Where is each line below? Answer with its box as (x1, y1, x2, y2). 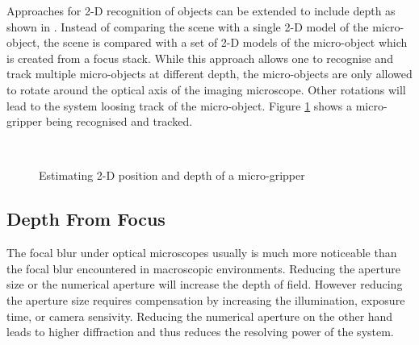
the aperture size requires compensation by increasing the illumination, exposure (6, 291, 405, 308)
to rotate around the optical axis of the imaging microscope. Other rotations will (6, 81, 406, 98)
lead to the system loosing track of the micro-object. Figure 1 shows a (6, 97, 353, 114)
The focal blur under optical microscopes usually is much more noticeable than (6, 244, 397, 261)
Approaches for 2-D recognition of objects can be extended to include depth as (6, 2, 396, 19)
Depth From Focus (6, 206, 166, 231)
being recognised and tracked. (45, 113, 193, 130)
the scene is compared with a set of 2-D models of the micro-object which (43, 34, 408, 51)
